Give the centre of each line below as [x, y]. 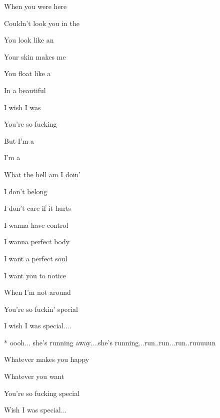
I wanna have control [36, 225]
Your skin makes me [35, 56]
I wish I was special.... [38, 326]
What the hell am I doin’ [42, 174]
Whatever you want [34, 376]
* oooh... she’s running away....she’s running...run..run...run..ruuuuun [110, 342]
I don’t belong [26, 191]
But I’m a [19, 140]
